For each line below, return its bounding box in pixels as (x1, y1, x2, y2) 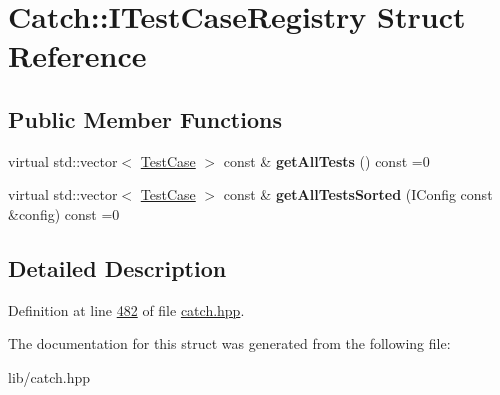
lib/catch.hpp (8, 366, 91, 387)
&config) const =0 (8, 203, 120, 224)
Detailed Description (8, 252, 227, 283)
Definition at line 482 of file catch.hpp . (8, 299, 245, 320)
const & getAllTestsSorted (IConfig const (223, 184, 493, 205)
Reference (8, 35, 147, 76)
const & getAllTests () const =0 (223, 150, 430, 171)
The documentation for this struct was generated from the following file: (8, 333, 451, 354)
